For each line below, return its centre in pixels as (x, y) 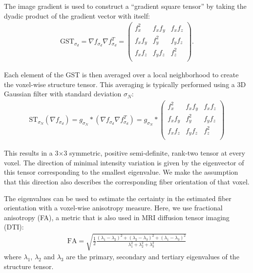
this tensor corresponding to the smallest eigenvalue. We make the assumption (121, 172)
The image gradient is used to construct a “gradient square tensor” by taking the (125, 6)
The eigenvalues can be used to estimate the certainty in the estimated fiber (118, 198)
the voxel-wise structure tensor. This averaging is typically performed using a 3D (125, 84)
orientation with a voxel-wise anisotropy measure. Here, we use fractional (113, 208)
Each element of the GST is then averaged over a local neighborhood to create (121, 75)
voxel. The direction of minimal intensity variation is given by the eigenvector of (124, 162)
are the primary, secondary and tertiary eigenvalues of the (153, 257)
